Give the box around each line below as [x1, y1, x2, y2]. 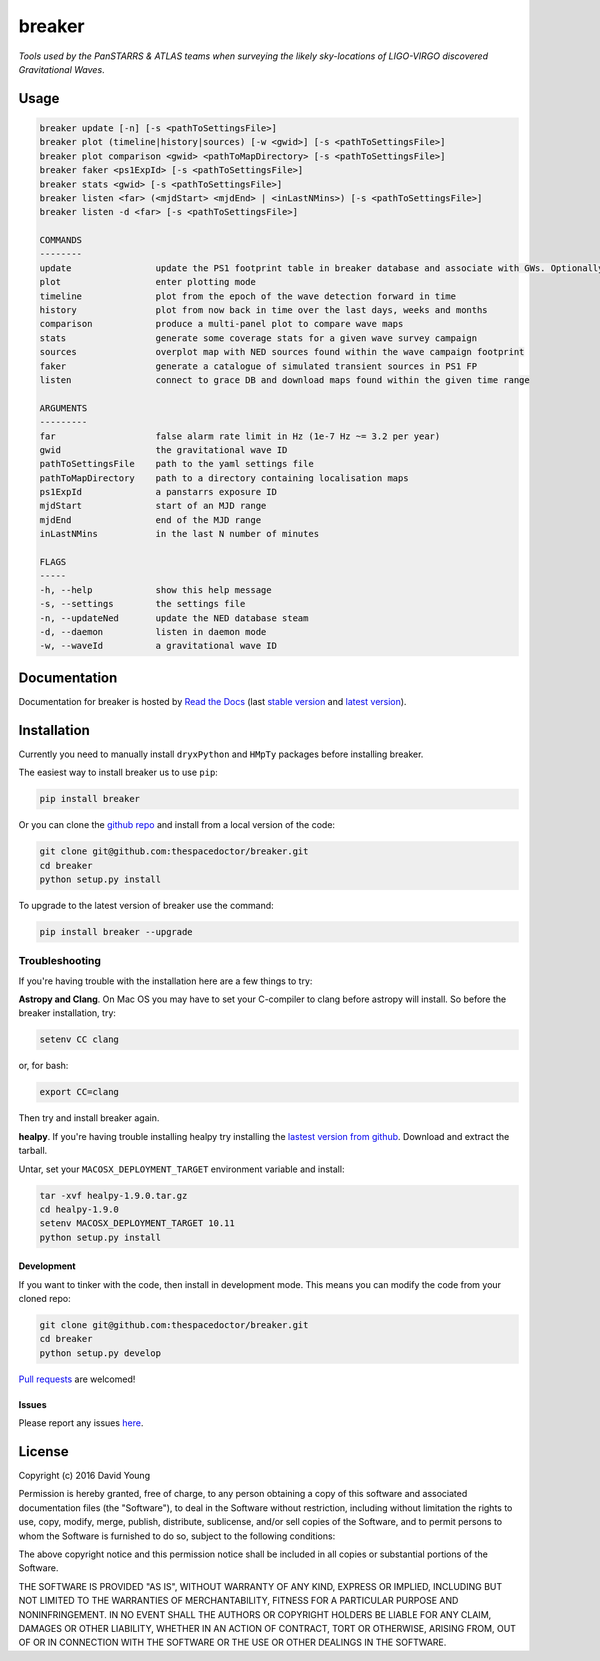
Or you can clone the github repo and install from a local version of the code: [18, 819, 335, 831]
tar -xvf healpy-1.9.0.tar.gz [39, 1190, 188, 1201]
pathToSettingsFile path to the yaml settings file [39, 458, 314, 470]
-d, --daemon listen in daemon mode [39, 626, 267, 637]
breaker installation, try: [18, 1007, 117, 1019]
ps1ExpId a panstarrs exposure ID [39, 486, 277, 498]
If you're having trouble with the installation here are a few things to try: [18, 975, 313, 987]
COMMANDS [39, 235, 83, 246]
